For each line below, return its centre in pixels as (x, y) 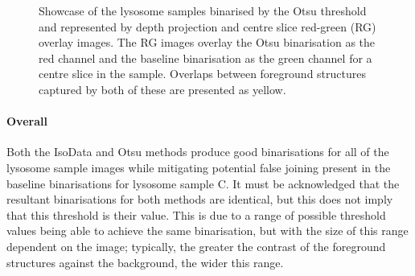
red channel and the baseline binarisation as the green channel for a (205, 58)
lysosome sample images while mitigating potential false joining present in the (199, 167)
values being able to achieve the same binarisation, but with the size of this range (207, 231)
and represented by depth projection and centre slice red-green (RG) (207, 26)
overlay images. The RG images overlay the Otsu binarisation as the (207, 42)
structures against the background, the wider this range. (145, 262)
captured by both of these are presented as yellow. (162, 89)
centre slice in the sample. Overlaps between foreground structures (202, 74)
